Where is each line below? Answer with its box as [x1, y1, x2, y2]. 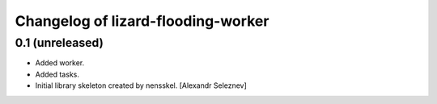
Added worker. [35, 58, 85, 68]
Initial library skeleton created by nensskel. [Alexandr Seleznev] [35, 81, 247, 90]
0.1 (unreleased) [15, 35, 104, 50]
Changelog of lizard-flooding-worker [15, 12, 269, 30]
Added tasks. [35, 69, 80, 79]
